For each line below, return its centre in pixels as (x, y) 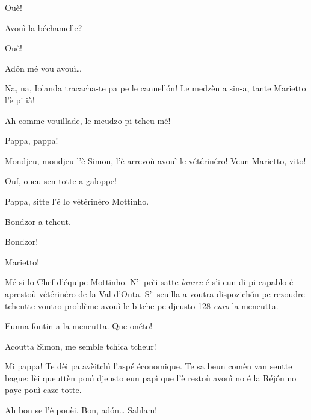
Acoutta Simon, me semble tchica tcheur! (81, 346)
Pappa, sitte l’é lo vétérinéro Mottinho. (77, 201)
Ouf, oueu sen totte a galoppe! (61, 181)
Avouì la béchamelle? (44, 27)
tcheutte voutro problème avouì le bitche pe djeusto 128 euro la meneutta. (142, 305)
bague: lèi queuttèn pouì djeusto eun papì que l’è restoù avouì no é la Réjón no (151, 378)
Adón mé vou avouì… (43, 68)
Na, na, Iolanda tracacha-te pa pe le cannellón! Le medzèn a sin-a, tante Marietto (155, 88)
